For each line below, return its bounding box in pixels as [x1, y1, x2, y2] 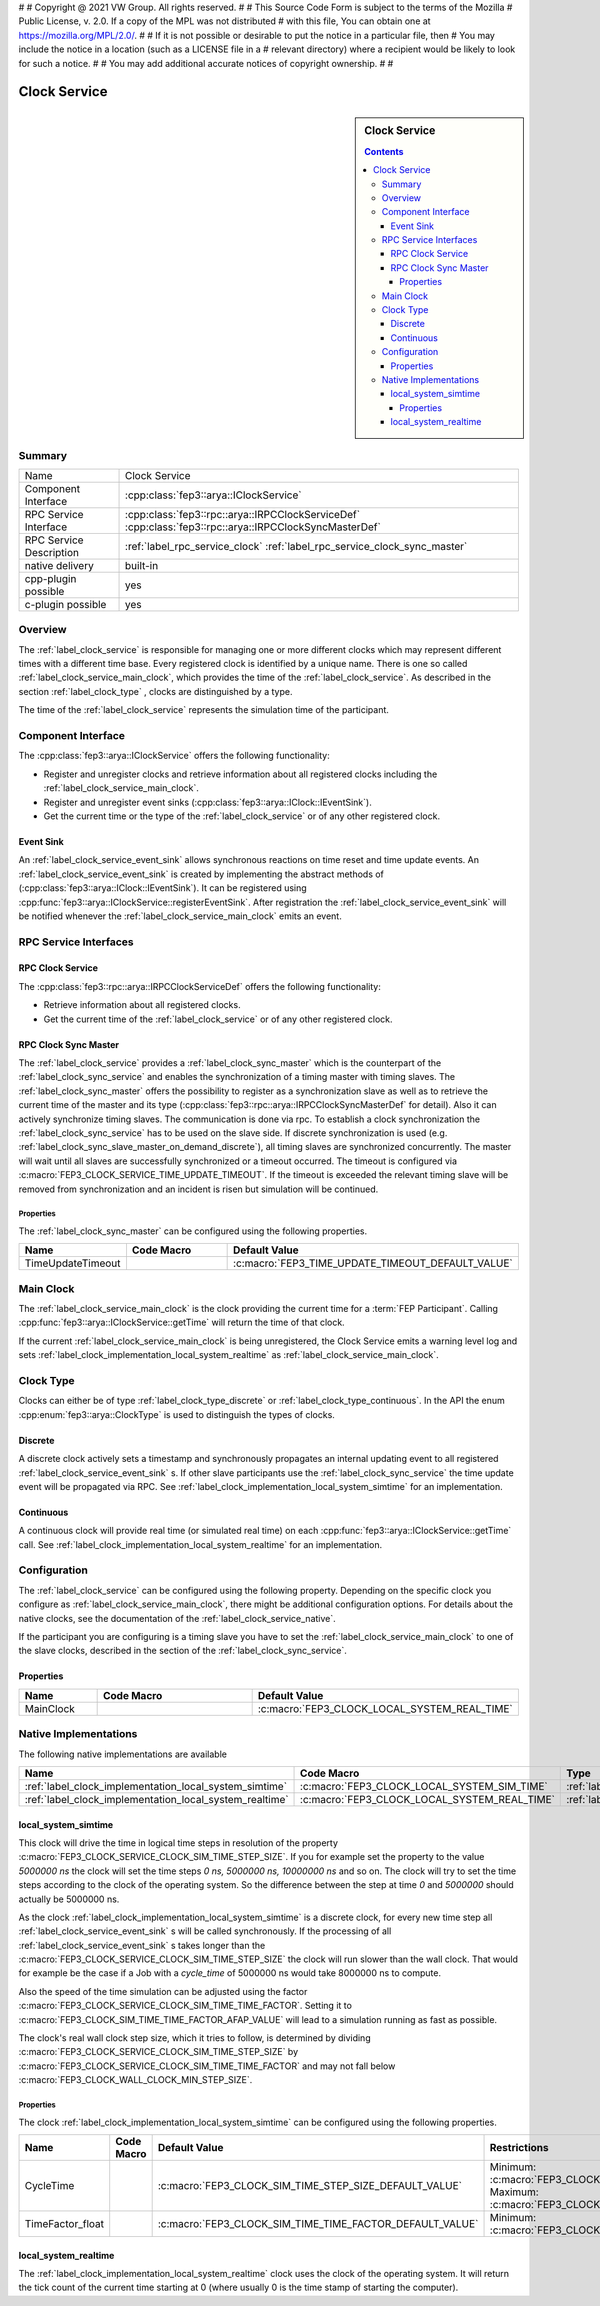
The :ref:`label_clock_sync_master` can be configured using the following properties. [18, 1225, 368, 1237]
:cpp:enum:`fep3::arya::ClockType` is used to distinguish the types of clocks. [18, 1408, 335, 1420]
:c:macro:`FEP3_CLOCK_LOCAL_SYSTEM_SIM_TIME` [300, 1779, 549, 1793]
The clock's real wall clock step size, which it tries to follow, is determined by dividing [18, 2032, 371, 2044]
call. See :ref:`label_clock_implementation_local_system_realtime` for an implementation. [18, 1538, 383, 1550]
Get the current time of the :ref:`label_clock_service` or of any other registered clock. [43, 1013, 393, 1025]
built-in [125, 558, 159, 572]
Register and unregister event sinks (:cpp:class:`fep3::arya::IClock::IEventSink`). [43, 796, 372, 808]
